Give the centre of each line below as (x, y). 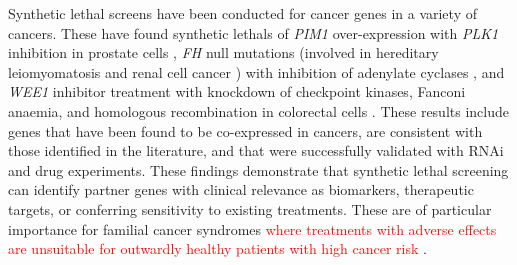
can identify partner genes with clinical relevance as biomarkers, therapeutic (241, 189)
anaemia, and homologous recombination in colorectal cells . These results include (258, 110)
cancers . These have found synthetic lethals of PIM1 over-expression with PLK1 (253, 32)
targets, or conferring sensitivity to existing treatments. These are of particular (250, 208)
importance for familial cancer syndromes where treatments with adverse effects (252, 228)
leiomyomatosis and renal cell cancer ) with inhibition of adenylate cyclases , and (256, 71)
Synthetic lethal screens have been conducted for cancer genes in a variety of (242, 13)
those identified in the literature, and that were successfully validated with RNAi (256, 150)
